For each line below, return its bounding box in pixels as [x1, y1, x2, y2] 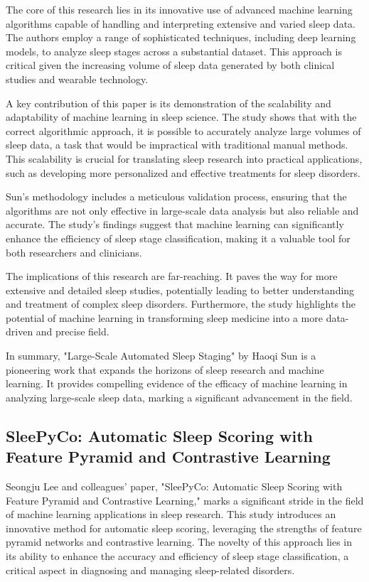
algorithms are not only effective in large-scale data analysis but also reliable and [6, 203, 359, 217]
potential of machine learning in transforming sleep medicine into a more [6, 310, 323, 325]
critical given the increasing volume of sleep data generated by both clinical [6, 58, 335, 72]
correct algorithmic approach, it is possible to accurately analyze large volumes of [6, 123, 361, 138]
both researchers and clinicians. [6, 244, 142, 259]
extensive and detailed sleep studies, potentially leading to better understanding [6, 282, 355, 297]
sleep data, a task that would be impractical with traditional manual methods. [6, 137, 348, 152]
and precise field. [36, 324, 109, 339]
